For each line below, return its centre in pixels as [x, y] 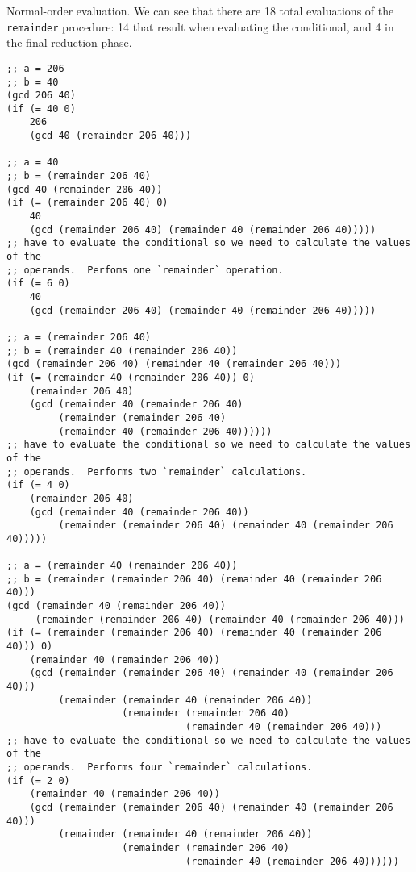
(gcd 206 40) [41, 96]
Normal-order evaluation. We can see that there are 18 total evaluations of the [200, 10]
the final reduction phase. [69, 42]
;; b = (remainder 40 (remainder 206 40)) [122, 350]
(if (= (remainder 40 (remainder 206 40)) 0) [131, 377]
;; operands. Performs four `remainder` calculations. [160, 767]
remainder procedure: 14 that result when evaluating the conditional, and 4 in [200, 26]
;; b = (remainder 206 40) [79, 176]
